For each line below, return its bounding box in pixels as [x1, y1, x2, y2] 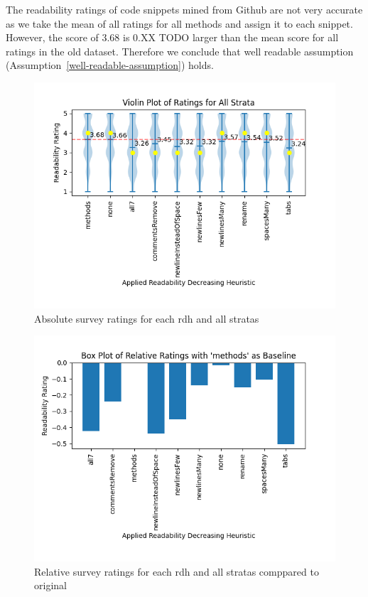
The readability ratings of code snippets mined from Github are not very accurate [6, 2, 363, 16]
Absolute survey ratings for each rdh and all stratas [34, 311, 259, 326]
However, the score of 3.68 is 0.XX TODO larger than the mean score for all [6, 30, 339, 45]
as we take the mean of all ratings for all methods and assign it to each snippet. [6, 16, 353, 31]
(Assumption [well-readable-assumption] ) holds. [6, 58, 214, 72]
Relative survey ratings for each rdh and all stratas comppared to [34, 564, 319, 579]
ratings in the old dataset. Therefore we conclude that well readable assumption [6, 43, 354, 58]
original [34, 578, 67, 593]
